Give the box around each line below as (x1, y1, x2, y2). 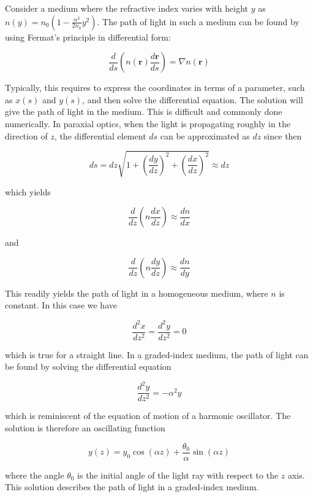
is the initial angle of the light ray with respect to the (77, 468, 279, 481)
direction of (5, 129, 48, 142)
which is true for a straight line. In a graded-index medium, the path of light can (5, 348, 309, 361)
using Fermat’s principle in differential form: (5, 30, 171, 43)
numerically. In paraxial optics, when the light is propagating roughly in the (5, 117, 290, 130)
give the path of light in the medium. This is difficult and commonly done (5, 105, 282, 118)
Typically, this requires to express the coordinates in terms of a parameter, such (5, 81, 305, 94)
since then (263, 129, 302, 142)
